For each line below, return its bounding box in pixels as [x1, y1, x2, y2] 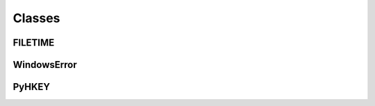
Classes [12, 10, 60, 26]
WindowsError [12, 59, 77, 71]
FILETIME [12, 37, 55, 48]
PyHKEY [12, 81, 51, 93]
